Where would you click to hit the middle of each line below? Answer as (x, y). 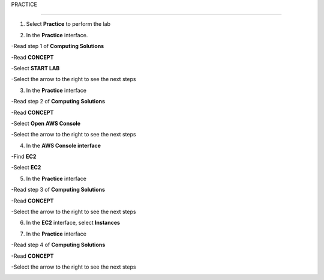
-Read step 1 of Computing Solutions (58, 46)
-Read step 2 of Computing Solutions (58, 102)
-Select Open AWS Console (46, 123)
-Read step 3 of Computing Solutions (58, 190)
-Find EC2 (24, 157)
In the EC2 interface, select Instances (73, 223)
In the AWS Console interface (64, 145)
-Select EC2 (26, 168)
